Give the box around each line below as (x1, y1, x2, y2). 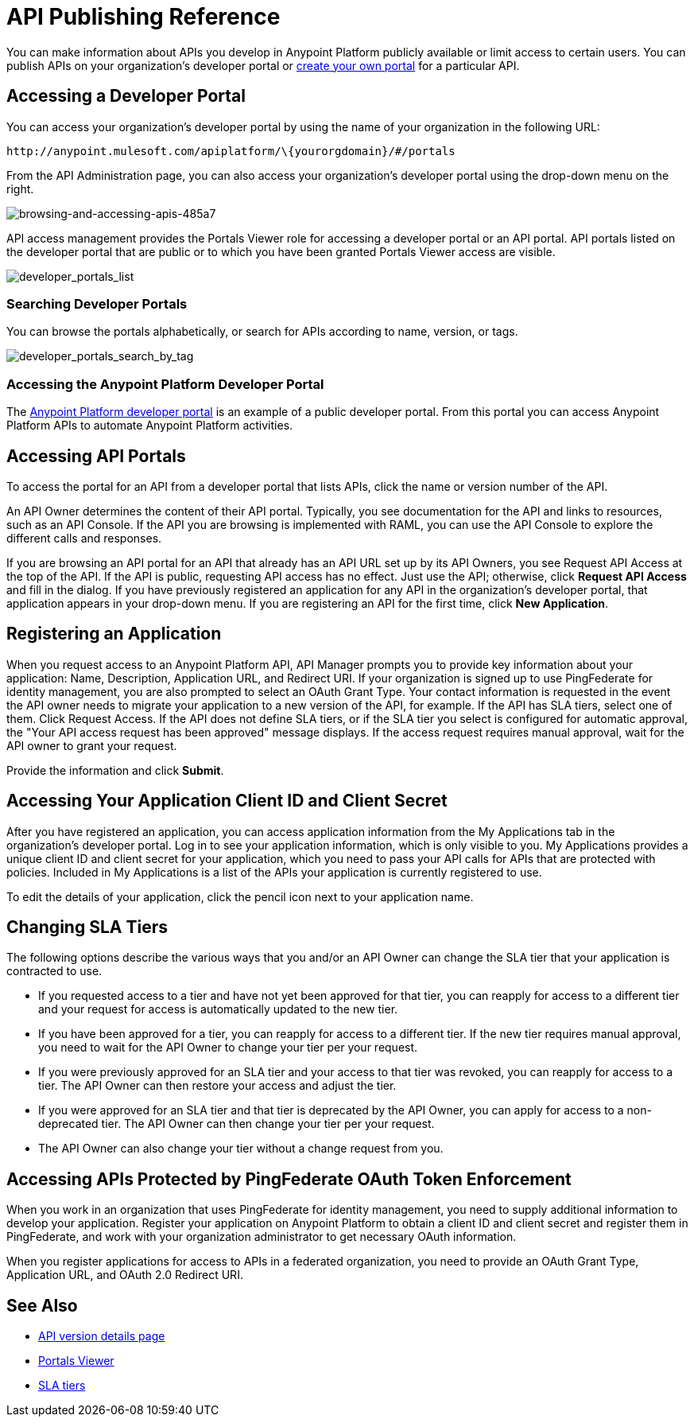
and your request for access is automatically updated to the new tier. (38, 1002, 398, 1017)
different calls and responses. (6, 531, 162, 545)
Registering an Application (6, 624, 222, 644)
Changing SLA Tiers (6, 917, 168, 938)
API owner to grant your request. (6, 738, 177, 752)
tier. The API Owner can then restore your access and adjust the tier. (38, 1079, 397, 1093)
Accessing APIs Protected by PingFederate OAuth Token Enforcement (6, 1168, 572, 1189)
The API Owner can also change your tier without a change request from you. (38, 1141, 444, 1156)
